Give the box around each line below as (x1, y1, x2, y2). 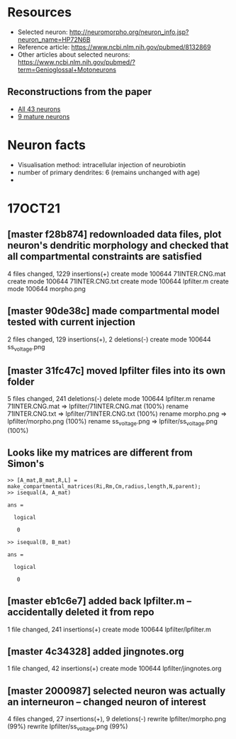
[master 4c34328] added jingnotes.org (7, 645, 184, 658)
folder (7, 376, 35, 388)
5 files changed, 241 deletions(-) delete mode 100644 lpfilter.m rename (7, 395, 215, 403)
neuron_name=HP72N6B (17, 35, 91, 43)
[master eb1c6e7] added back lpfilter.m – (7, 595, 192, 607)
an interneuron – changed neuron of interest (7, 696, 207, 708)
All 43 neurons (17, 104, 61, 113)
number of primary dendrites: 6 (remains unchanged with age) (17, 168, 201, 176)
